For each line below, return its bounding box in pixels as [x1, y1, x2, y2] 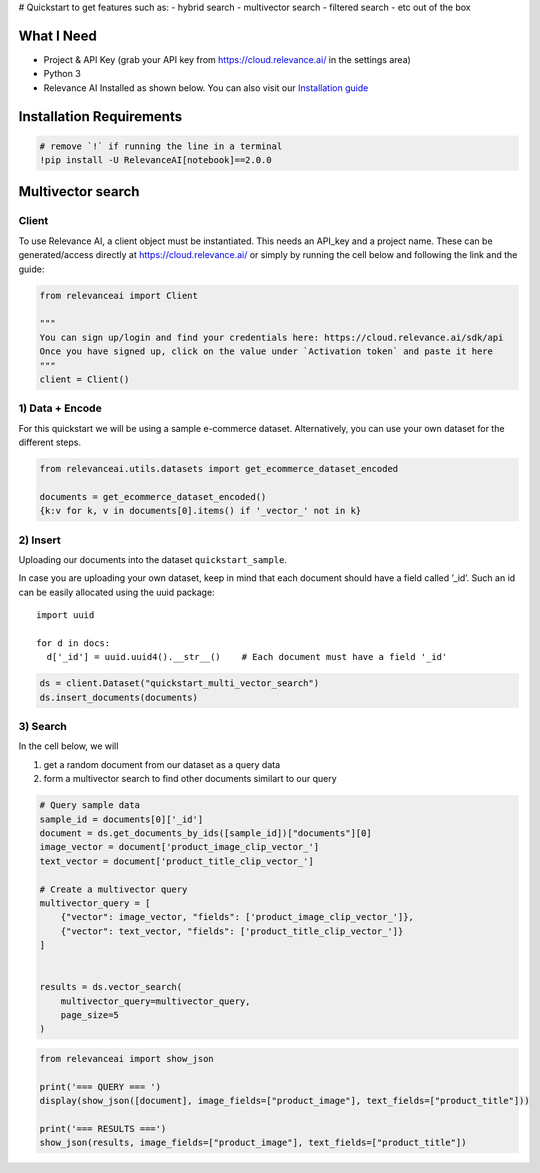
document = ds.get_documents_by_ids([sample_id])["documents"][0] [39, 827, 372, 839]
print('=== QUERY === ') [39, 1081, 162, 1092]
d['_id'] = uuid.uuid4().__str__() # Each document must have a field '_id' [46, 651, 448, 663]
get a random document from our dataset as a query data [43, 758, 281, 770]
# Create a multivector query [39, 883, 188, 895]
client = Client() [39, 373, 130, 385]
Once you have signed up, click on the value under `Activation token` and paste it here [39, 346, 494, 357]
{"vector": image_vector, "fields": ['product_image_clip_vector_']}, [60, 911, 415, 923]
